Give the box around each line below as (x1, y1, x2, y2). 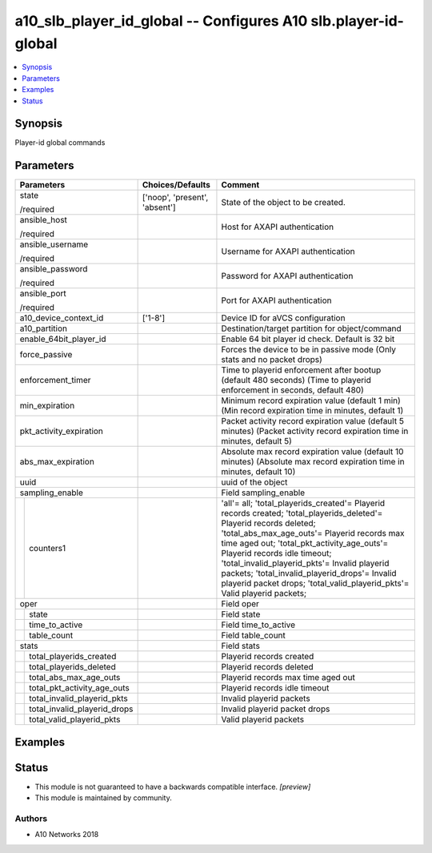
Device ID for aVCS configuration (221, 312, 346, 324)
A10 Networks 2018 (34, 830, 99, 839)
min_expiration (19, 400, 75, 412)
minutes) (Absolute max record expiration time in (221, 457, 405, 468)
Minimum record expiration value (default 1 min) (221, 395, 402, 406)
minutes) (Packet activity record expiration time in (221, 425, 409, 437)
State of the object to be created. (221, 197, 346, 208)
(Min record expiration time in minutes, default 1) (221, 405, 404, 416)
